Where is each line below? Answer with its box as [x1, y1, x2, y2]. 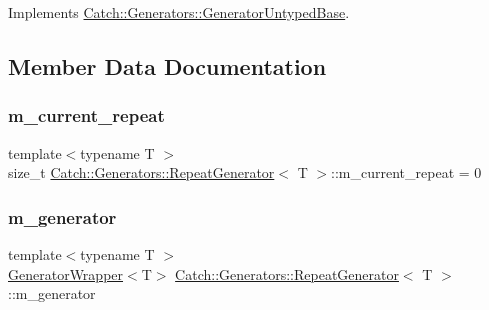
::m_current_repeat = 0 [331, 162, 482, 183]
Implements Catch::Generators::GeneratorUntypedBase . [8, 2, 350, 22]
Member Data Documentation [8, 50, 327, 81]
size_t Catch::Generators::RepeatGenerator [8, 162, 275, 183]
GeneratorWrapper [8, 263, 124, 284]
